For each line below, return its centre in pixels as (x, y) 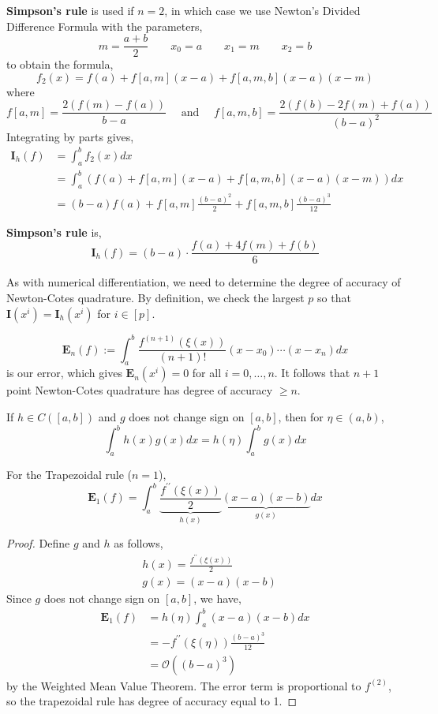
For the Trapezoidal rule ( (69, 474)
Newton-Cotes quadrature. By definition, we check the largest (155, 298)
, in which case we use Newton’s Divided (262, 10)
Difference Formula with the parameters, (105, 26)
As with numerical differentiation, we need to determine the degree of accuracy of (204, 282)
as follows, (139, 543)
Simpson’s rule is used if (70, 10)
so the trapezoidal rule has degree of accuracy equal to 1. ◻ (152, 701)
